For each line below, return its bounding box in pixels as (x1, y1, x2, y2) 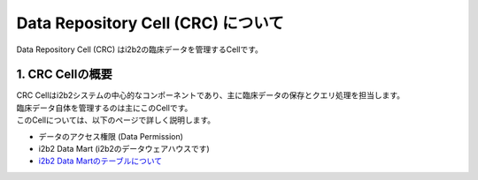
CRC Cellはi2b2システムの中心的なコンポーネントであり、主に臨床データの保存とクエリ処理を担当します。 (16, 90, 405, 101)
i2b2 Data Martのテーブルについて (38, 155, 163, 167)
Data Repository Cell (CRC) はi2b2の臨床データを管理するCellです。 (16, 44, 263, 55)
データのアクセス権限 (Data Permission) (38, 131, 183, 141)
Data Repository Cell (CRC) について (16, 13, 284, 33)
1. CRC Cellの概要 (16, 67, 112, 82)
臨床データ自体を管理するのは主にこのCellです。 (16, 102, 193, 113)
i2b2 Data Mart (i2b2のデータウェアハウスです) (38, 144, 210, 154)
